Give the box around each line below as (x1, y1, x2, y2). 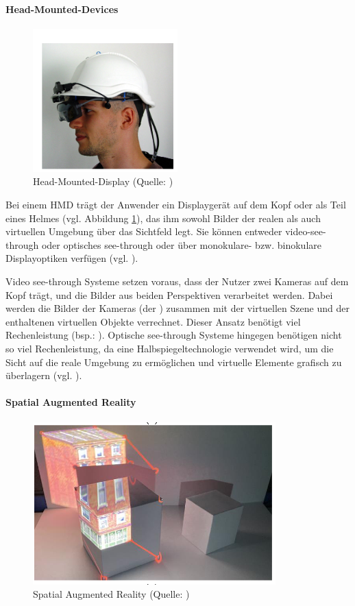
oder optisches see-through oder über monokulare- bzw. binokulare (41, 237, 321, 252)
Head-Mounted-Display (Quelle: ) (33, 174, 173, 189)
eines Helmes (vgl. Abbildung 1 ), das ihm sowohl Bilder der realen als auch (5, 210, 321, 225)
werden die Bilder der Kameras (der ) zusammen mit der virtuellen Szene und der (5, 301, 350, 315)
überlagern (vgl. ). (5, 368, 82, 383)
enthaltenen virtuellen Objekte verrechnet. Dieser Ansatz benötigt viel (5, 314, 301, 328)
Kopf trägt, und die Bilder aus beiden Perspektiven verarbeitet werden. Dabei (5, 287, 333, 302)
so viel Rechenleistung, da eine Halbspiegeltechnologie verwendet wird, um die (5, 341, 334, 355)
